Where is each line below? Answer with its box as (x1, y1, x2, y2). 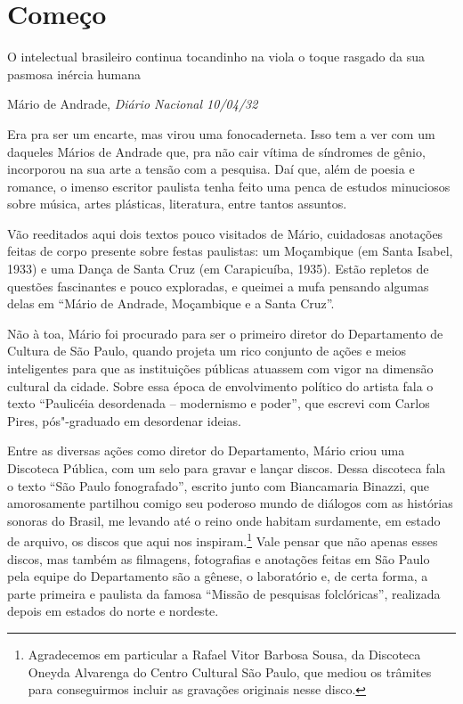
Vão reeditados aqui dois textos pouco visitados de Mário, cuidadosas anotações (7, 224, 443, 242)
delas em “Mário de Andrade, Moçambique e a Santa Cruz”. (7, 294, 335, 313)
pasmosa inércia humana (7, 64, 141, 83)
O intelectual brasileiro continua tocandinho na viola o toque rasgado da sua (7, 47, 425, 66)
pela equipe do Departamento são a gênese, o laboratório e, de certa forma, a (7, 567, 428, 585)
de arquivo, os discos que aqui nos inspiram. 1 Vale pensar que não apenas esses (7, 529, 438, 551)
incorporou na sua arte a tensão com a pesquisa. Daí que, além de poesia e (7, 160, 415, 178)
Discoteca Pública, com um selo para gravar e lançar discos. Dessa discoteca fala (7, 459, 446, 477)
